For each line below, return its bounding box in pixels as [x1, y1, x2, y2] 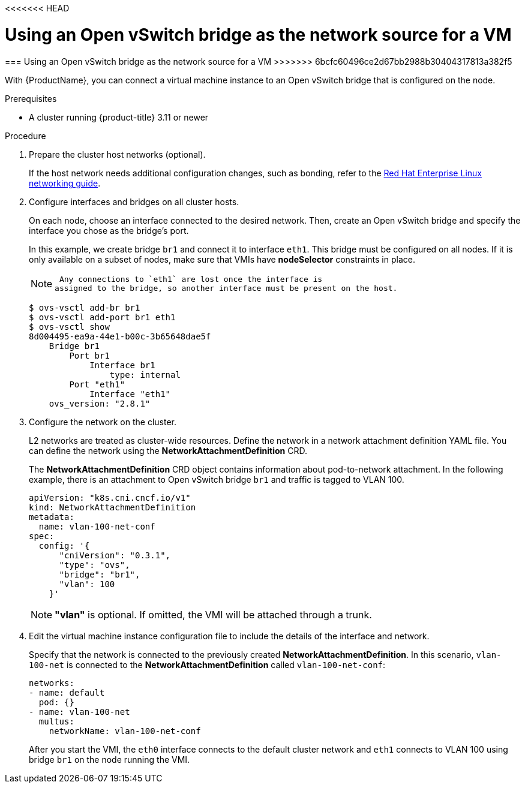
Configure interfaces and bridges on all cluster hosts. [29, 196, 239, 207]
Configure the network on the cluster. [29, 416, 177, 427]
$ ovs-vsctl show [29, 321, 110, 332]
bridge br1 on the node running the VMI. [29, 754, 190, 765]
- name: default [29, 687, 105, 697]
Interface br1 [89, 360, 155, 370]
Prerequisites [5, 93, 57, 104]
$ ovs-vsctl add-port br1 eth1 [29, 312, 176, 322]
